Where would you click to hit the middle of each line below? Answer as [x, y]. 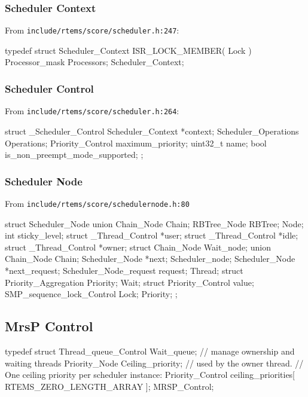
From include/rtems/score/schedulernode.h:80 [97, 203]
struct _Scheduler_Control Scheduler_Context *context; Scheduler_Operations [152, 131]
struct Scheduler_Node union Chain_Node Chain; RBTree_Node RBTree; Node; [154, 223]
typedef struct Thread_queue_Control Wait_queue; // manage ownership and [150, 351]
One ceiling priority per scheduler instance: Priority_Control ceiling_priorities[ [150, 375]
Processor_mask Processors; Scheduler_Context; [94, 62]
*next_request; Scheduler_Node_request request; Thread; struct [124, 270]
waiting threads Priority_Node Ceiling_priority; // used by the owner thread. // [154, 363]
